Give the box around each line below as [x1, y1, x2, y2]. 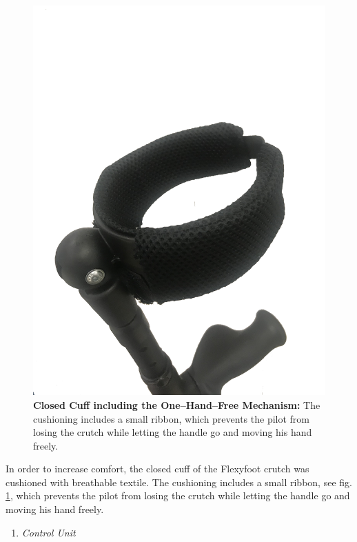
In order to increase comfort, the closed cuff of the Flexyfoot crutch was [6, 461, 309, 476]
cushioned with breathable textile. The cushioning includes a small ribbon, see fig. [6, 474, 352, 489]
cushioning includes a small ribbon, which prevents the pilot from [33, 411, 310, 425]
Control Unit [21, 525, 76, 539]
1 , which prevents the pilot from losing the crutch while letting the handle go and [6, 488, 350, 503]
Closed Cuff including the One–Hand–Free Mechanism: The [33, 397, 320, 412]
